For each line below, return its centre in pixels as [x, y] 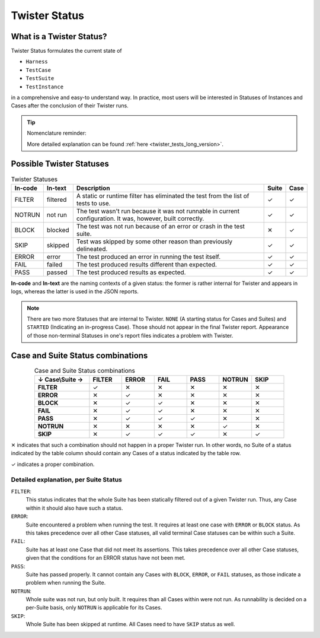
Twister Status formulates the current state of [67, 51]
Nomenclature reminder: [57, 133]
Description [93, 188]
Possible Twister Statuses [60, 164]
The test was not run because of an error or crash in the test [161, 226]
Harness [37, 62]
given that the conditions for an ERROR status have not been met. [106, 558]
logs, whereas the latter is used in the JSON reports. [75, 291]
